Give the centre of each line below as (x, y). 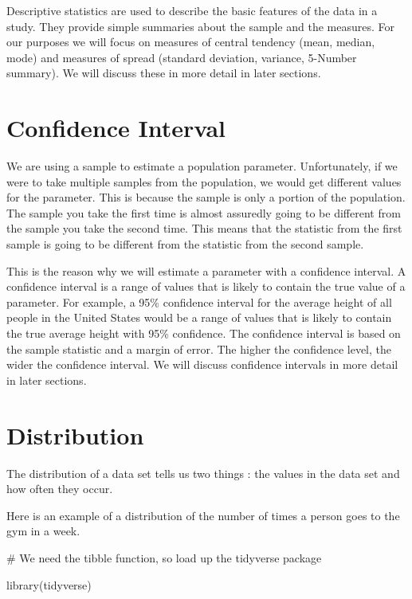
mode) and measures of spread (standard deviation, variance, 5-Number (182, 57)
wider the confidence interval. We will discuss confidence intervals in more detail (202, 364)
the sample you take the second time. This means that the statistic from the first (204, 228)
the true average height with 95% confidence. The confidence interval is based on (204, 333)
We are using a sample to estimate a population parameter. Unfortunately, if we (202, 166)
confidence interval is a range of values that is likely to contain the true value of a (206, 286)
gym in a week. (43, 531)
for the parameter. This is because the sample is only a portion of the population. (206, 197)
